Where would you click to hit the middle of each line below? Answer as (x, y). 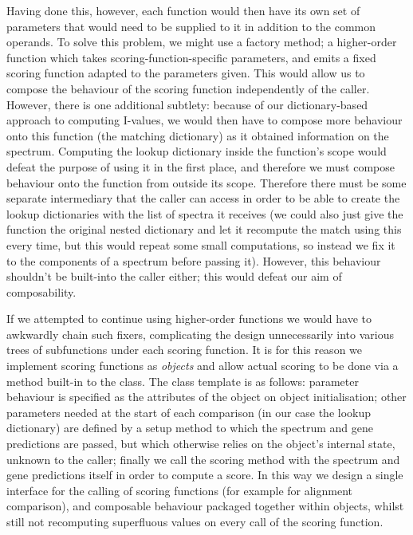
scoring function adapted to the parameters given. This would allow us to (186, 73)
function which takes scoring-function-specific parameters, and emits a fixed (191, 57)
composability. (41, 291)
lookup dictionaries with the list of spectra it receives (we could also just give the (205, 213)
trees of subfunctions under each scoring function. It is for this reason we (185, 350)
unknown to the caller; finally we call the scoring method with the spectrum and (203, 459)
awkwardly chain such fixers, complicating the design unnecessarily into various (200, 334)
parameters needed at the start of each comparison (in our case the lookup (189, 412)
